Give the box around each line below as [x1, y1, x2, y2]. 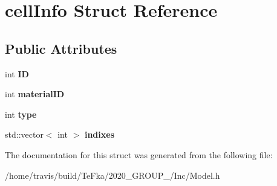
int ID [5, 67, 29, 80]
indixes [84, 128, 115, 141]
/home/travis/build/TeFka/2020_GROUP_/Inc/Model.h [5, 168, 220, 181]
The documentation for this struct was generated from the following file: [5, 148, 273, 161]
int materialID [5, 88, 65, 100]
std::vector [5, 128, 44, 141]
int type [5, 107, 37, 120]
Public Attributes [5, 39, 117, 57]
